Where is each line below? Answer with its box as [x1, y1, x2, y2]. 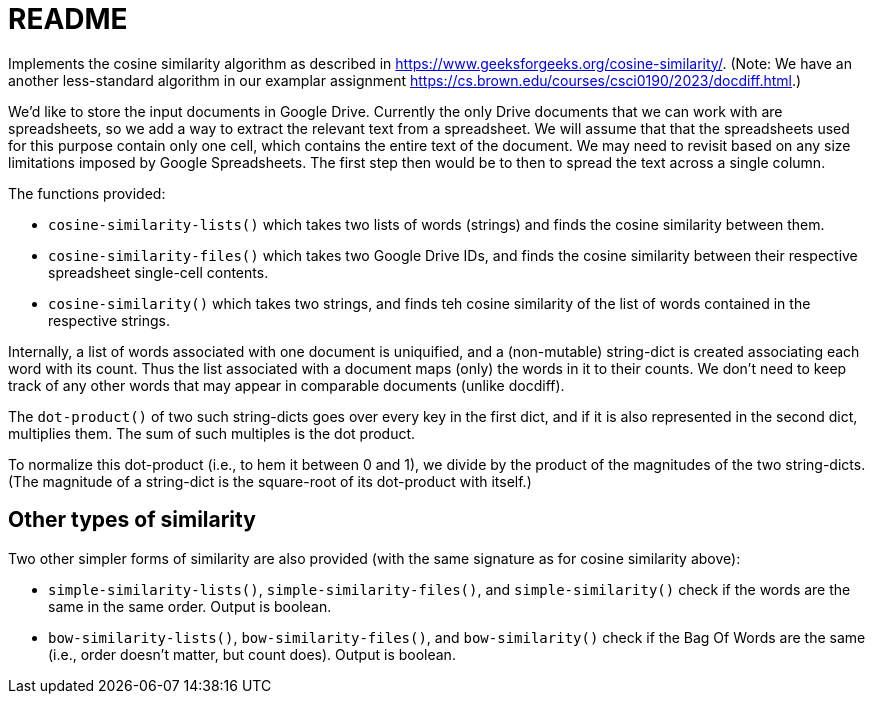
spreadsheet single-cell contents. [48, 263, 269, 281]
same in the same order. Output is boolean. [48, 597, 332, 615]
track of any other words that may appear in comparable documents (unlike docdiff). [8, 376, 565, 394]
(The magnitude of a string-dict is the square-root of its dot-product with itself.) [8, 472, 532, 490]
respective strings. [48, 311, 171, 329]
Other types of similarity [8, 507, 256, 533]
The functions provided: [8, 184, 166, 202]
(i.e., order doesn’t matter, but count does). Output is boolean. [48, 645, 456, 663]
